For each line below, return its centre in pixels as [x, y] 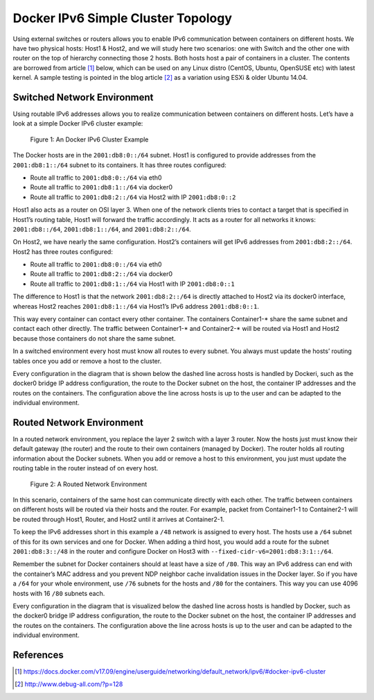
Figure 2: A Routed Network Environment [89, 484]
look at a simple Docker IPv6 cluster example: [78, 123]
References [38, 655]
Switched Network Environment [83, 97]
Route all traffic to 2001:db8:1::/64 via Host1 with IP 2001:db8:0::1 [132, 284]
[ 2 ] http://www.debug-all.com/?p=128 [69, 684]
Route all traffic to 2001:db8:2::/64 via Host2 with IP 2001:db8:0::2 [133, 197]
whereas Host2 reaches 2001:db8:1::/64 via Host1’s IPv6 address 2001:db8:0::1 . [136, 306]
